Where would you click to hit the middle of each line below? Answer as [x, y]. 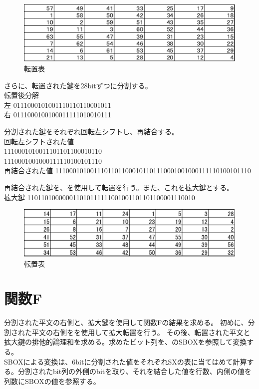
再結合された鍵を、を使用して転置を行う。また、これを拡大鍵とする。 [119, 188]
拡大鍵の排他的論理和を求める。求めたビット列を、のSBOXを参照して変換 [126, 342]
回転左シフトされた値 [39, 141]
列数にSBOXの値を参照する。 [52, 381]
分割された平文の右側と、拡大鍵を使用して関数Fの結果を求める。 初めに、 [126, 322]
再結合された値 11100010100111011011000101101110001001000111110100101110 [128, 171]
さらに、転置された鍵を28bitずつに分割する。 [78, 85]
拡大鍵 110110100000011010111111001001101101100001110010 [100, 197]
